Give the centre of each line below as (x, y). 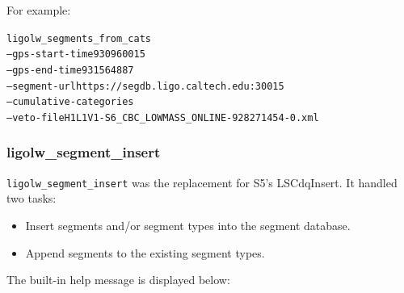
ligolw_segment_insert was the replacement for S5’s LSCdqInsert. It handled (202, 182)
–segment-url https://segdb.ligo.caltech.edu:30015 (145, 86)
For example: (39, 10)
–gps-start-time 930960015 (76, 54)
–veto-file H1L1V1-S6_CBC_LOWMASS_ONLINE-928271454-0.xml (163, 117)
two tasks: (32, 198)
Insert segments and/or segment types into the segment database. (188, 225)
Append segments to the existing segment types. (145, 252)
